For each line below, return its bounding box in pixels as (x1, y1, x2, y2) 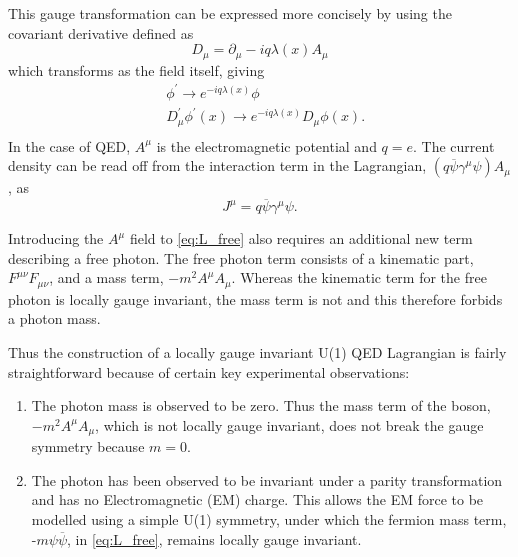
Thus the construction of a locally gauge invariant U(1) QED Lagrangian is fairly (8, 342, 507, 363)
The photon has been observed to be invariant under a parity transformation (31, 469, 503, 490)
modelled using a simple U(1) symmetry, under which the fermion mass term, (31, 509, 507, 530)
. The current (413, 135, 495, 156)
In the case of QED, (8, 135, 131, 156)
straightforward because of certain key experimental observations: (8, 361, 410, 382)
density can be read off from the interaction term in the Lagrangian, (8, 155, 427, 176)
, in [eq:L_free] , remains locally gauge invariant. (67, 528, 362, 549)
